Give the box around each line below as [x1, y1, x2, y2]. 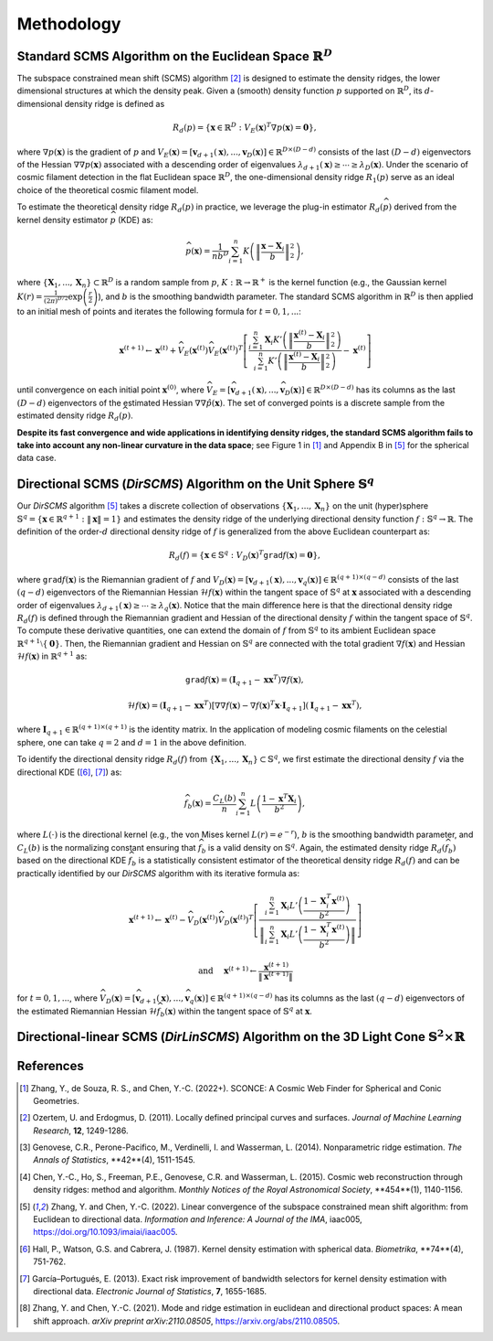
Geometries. [33, 1095, 79, 1106]
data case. [16, 453, 57, 464]
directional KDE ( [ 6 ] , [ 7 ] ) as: [16, 767, 122, 778]
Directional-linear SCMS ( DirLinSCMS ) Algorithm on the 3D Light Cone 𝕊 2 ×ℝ [16, 1027, 466, 1045]
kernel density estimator [16, 214, 109, 225]
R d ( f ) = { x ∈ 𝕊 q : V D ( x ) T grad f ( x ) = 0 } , [168, 549, 321, 563]
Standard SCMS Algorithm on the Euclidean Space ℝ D [16, 46, 333, 64]
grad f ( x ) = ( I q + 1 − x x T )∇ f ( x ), [185, 673, 305, 688]
